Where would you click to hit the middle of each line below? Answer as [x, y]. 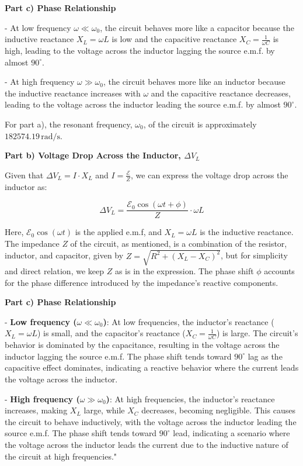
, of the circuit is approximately [200, 124]
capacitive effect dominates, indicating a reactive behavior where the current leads [152, 367]
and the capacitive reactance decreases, [221, 93]
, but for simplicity [254, 255]
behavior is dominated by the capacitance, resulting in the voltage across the [142, 345]
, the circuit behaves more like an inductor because [194, 82]
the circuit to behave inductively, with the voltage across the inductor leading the [151, 421]
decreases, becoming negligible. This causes [218, 410]
